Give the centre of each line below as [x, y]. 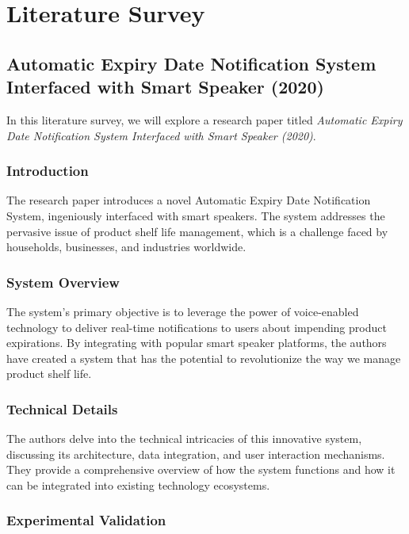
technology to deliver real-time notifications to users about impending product [197, 327]
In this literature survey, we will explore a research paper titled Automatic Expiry [204, 119]
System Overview [63, 282]
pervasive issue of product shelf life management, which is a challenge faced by [197, 231]
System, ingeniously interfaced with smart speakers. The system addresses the [196, 215]
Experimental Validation [86, 520]
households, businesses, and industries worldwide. [126, 247]
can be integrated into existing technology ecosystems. [138, 484]
